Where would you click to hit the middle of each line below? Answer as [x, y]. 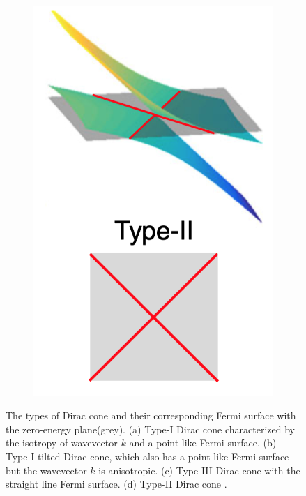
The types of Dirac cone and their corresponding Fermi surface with [151, 415]
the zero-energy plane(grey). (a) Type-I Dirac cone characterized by [150, 429]
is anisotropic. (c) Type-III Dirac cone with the [199, 470]
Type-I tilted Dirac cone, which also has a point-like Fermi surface [147, 457]
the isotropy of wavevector [62, 443]
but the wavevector [46, 470]
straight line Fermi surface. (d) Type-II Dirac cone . [116, 484]
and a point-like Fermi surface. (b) [203, 443]
